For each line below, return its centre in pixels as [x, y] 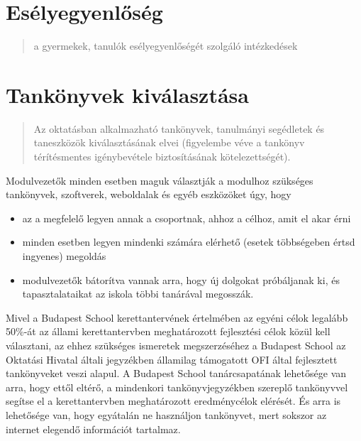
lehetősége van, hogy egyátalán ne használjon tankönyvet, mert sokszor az [166, 414]
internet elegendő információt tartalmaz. [93, 429]
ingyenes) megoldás [64, 256]
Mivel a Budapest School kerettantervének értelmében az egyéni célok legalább [177, 317]
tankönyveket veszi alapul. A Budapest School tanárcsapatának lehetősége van [176, 373]
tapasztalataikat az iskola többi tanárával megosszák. [138, 294]
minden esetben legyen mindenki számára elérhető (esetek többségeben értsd [189, 242]
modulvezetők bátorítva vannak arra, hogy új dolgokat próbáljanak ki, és [181, 279]
